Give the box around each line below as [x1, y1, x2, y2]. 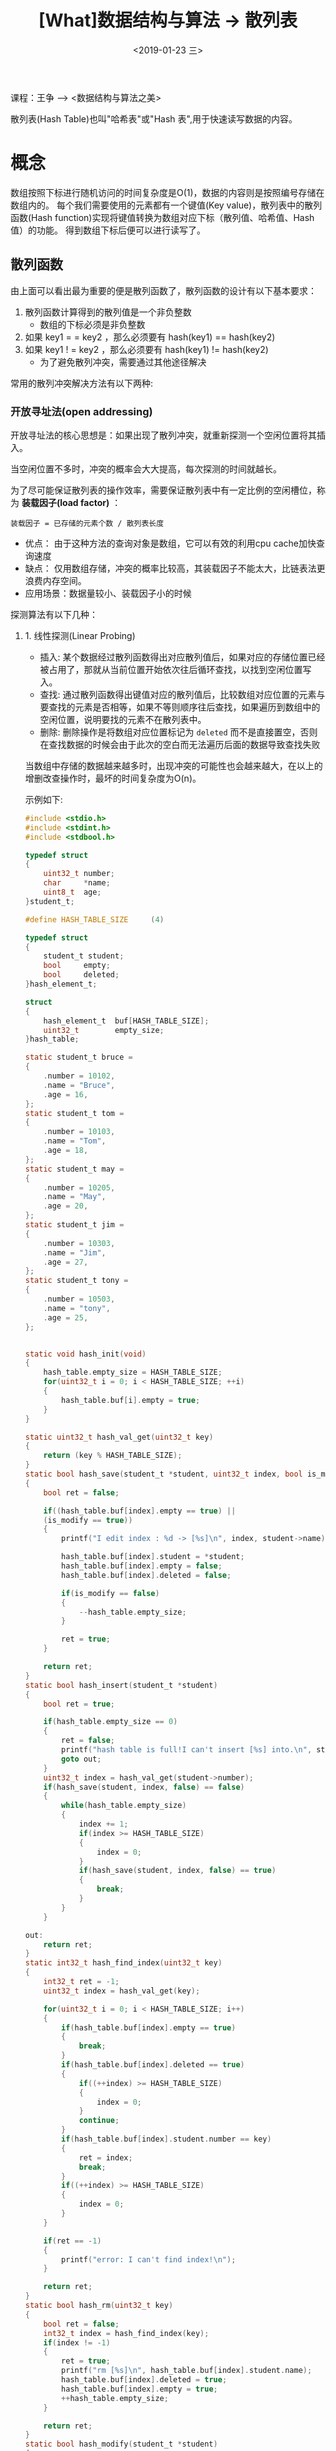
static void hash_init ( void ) [24, 1349, 147, 1359]
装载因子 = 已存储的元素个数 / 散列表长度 [10, 518, 165, 528]
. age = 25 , [43, 1312, 89, 1323]
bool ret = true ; [43, 1699, 116, 1709]
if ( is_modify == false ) [61, 1588, 160, 1598]
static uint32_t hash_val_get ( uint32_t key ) [24, 1432, 214, 1442]
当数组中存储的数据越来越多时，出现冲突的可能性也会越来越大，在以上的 [24, 759, 323, 771]
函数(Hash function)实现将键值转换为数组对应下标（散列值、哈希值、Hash [10, 211, 315, 223]
